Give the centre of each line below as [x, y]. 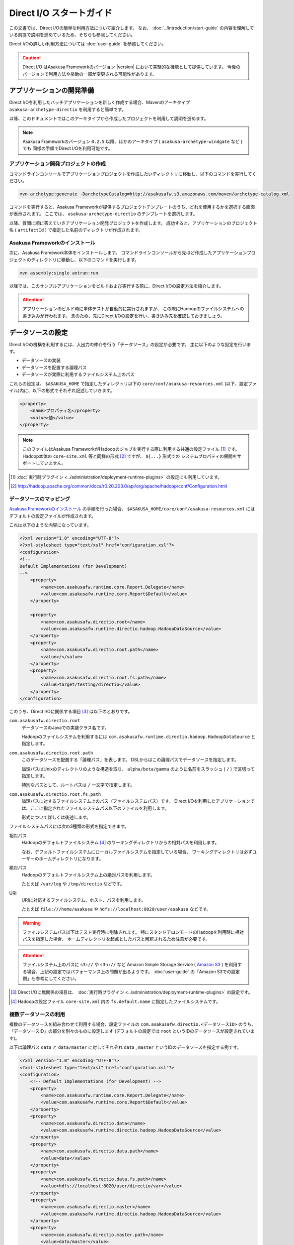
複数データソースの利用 [37, 1014]
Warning [32, 923]
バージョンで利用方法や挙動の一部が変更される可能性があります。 [90, 74]
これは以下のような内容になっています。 [50, 525]
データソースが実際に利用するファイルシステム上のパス [78, 374]
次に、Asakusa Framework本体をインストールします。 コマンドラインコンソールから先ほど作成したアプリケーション [128, 253]
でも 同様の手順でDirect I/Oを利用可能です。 [68, 148]
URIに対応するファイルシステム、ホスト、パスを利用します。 [84, 900]
